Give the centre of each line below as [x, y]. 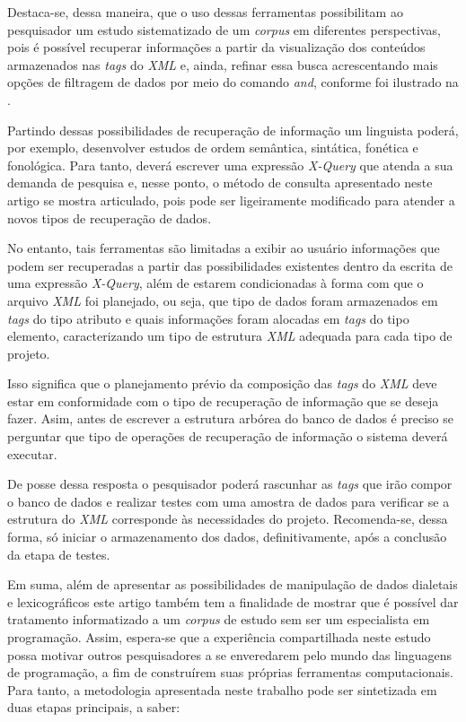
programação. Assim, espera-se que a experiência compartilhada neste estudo [219, 637]
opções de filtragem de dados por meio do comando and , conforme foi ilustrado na [233, 82]
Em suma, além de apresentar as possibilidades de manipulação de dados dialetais [233, 584]
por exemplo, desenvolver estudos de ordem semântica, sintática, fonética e [213, 148]
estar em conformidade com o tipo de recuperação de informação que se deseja [223, 400]
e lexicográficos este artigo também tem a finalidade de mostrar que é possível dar [233, 601]
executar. [32, 453]
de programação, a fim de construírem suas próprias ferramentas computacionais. [230, 672]
